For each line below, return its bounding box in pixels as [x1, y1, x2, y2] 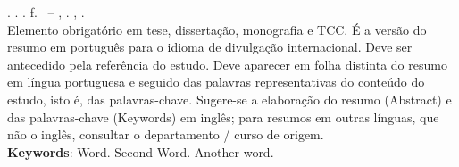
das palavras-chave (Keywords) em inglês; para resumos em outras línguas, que [7, 107, 439, 126]
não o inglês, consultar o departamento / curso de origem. [7, 125, 324, 144]
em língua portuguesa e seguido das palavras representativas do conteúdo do [7, 72, 425, 91]
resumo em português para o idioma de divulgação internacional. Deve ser [7, 38, 413, 56]
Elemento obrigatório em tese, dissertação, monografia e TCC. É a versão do [7, 20, 427, 38]
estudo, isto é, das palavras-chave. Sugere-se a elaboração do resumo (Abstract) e [7, 89, 452, 108]
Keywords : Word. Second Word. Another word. [7, 142, 274, 161]
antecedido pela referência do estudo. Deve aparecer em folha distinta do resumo [7, 54, 447, 73]
